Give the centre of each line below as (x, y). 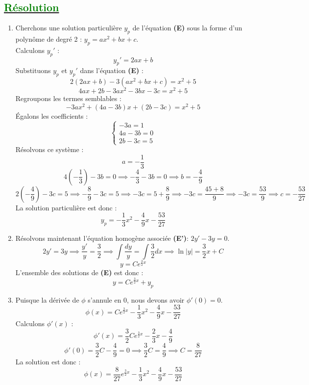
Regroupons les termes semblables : (68, 98)
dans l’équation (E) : (112, 70)
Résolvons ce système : (49, 149)
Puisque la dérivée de (47, 299)
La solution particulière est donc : (66, 207)
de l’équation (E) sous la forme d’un (187, 28)
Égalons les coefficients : (52, 115)
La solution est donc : (48, 362)
